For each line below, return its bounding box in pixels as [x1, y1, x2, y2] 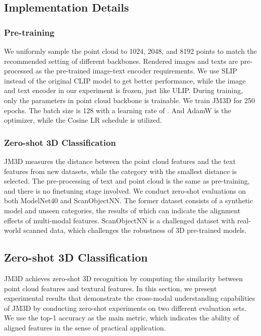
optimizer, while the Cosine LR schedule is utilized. [4, 115, 162, 125]
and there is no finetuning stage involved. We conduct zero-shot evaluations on [4, 185, 246, 196]
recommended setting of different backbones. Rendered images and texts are [4, 55, 238, 66]
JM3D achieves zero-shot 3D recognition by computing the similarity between [4, 273, 243, 283]
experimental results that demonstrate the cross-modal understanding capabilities [4, 293, 255, 303]
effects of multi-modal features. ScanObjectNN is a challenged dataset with [4, 215, 235, 225]
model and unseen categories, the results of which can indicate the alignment [4, 205, 240, 215]
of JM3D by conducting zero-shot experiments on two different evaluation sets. [4, 302, 246, 313]
